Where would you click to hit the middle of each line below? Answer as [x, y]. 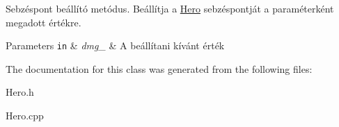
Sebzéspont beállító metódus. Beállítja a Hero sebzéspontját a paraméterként [170, 8]
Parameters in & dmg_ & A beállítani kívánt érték [115, 45]
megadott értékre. [44, 22]
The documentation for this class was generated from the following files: [159, 68]
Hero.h [20, 92]
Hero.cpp [25, 116]
